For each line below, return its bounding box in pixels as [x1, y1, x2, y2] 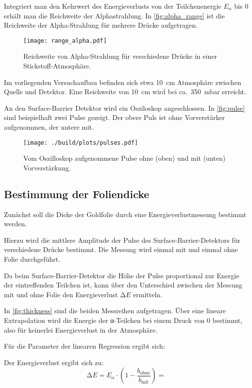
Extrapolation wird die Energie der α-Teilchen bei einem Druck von [4, 315, 205, 325]
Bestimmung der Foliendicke [4, 186, 150, 201]
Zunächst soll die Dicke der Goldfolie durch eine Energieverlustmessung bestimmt [4, 209, 247, 219]
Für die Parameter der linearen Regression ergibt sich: [4, 341, 165, 351]
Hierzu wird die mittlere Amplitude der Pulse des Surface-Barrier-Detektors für [4, 235, 240, 245]
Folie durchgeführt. [4, 254, 61, 264]
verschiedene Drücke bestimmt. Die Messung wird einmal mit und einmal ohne [4, 244, 238, 254]
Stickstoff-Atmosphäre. [23, 61, 91, 71]
